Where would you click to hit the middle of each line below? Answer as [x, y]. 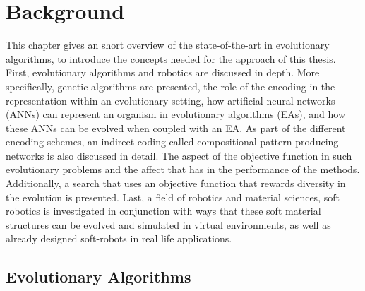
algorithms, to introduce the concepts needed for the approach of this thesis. [171, 58]
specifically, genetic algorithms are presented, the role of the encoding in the [170, 86]
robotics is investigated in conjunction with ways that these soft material [163, 211]
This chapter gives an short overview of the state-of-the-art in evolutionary [168, 45]
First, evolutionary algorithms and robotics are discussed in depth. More [163, 72]
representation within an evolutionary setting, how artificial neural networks [170, 100]
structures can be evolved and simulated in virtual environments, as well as [168, 224]
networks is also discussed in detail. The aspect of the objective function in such [179, 155]
